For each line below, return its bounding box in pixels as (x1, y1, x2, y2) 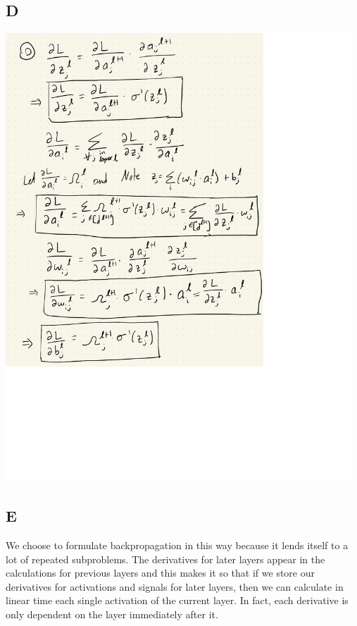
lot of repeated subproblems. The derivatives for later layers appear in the (6, 551, 325, 566)
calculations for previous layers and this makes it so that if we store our (6, 565, 315, 580)
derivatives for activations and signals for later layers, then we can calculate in (6, 579, 344, 594)
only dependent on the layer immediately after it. (6, 607, 218, 622)
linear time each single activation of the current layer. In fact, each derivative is (6, 593, 349, 608)
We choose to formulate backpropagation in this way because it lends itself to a (6, 538, 349, 553)
